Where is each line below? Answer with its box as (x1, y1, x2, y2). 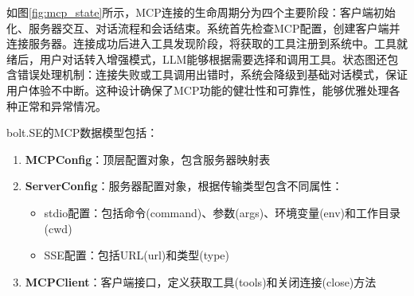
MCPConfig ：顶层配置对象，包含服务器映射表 (25, 150, 271, 167)
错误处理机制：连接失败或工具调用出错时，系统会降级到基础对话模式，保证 (17, 66, 408, 83)
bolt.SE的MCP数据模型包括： (6, 124, 158, 141)
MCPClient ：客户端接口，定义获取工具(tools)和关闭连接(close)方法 (25, 273, 377, 290)
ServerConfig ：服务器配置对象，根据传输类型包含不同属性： (25, 177, 343, 194)
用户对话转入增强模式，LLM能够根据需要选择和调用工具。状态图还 (39, 50, 388, 67)
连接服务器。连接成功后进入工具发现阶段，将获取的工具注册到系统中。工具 (6, 35, 396, 52)
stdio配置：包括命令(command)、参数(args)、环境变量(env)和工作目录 (44, 204, 401, 220)
